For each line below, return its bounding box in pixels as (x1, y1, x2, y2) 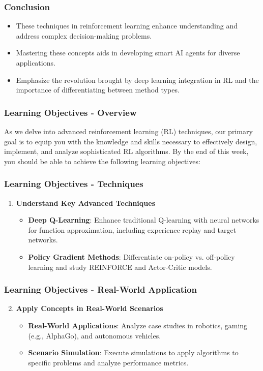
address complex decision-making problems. (16, 30, 152, 41)
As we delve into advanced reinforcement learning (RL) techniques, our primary (4, 126, 253, 136)
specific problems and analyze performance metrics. (28, 357, 189, 367)
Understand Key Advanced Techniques (16, 197, 155, 208)
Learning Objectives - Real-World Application (4, 283, 197, 296)
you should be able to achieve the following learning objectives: (4, 156, 200, 166)
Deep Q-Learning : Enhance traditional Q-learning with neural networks (28, 214, 259, 225)
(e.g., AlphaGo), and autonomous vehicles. (28, 330, 161, 341)
